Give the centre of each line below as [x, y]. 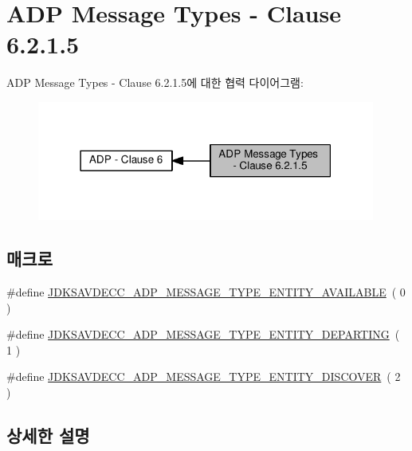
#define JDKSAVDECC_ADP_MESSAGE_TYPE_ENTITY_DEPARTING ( [203, 334]
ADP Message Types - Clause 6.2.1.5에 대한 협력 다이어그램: [155, 82]
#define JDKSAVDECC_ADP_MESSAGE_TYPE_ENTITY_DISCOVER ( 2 [204, 376]
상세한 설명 [48, 435]
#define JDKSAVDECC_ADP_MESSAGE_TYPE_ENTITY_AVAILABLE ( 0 [206, 292]
